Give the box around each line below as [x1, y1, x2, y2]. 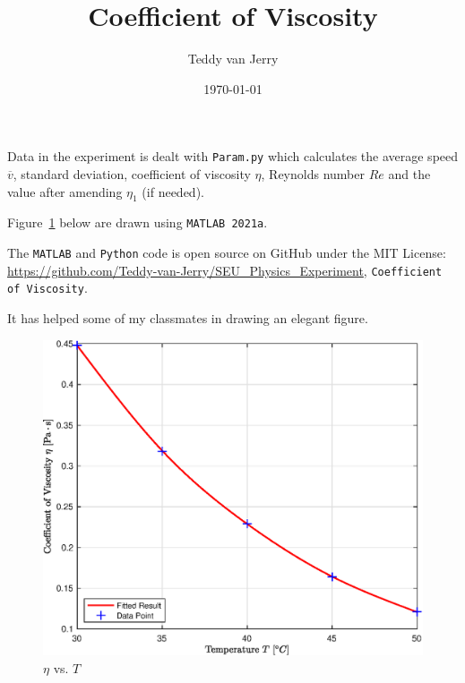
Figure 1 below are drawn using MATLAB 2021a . [7, 213, 268, 232]
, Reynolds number [261, 164, 365, 183]
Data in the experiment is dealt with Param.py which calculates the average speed [7, 147, 459, 166]
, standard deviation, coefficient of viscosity [13, 164, 251, 183]
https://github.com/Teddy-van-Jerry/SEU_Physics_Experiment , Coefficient [7, 260, 443, 279]
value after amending [7, 182, 123, 201]
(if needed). [142, 182, 204, 201]
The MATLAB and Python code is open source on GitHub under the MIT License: [7, 243, 446, 262]
